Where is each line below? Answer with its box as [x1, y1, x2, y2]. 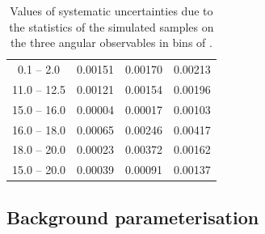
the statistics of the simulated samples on [9, 18, 214, 35]
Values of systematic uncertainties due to [10, 2, 213, 19]
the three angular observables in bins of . [10, 34, 212, 51]
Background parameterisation [6, 204, 259, 229]
